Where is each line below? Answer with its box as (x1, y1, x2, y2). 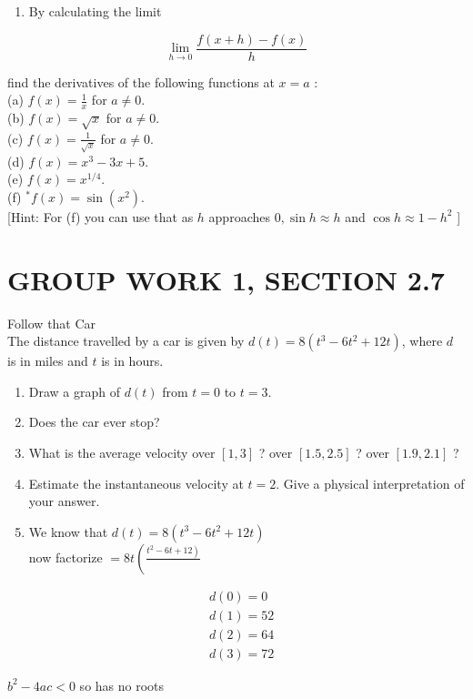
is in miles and (7, 351, 88, 370)
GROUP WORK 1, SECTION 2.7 (7, 260, 445, 298)
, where (401, 331, 443, 350)
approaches (208, 207, 270, 226)
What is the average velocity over (28, 443, 216, 462)
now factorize (28, 547, 103, 566)
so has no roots (79, 675, 165, 694)
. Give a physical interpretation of (276, 473, 465, 492)
